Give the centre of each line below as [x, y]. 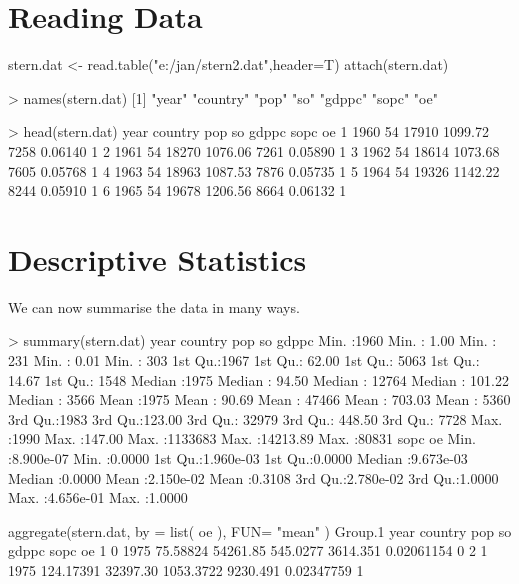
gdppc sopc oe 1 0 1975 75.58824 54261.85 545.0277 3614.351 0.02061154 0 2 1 [248, 550]
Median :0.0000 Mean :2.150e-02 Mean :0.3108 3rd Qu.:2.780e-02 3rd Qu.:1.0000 [253, 477]
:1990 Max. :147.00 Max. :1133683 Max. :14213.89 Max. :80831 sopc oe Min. [242, 438]
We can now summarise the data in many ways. [154, 306]
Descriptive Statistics [157, 258]
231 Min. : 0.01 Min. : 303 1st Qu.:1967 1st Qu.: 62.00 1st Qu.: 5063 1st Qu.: [244, 360]
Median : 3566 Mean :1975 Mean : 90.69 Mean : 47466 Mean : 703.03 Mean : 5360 [259, 399]
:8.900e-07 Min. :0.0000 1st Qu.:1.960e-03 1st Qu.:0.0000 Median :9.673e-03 [238, 457]
